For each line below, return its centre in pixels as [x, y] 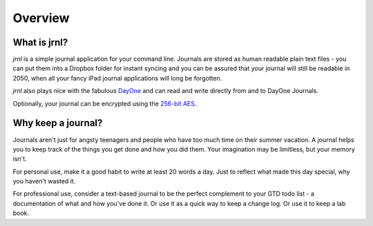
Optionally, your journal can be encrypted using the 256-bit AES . [105, 103]
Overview [41, 18]
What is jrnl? [40, 42]
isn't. [20, 159]
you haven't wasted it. [44, 181]
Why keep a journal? [58, 123]
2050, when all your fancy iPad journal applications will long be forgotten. [117, 78]
